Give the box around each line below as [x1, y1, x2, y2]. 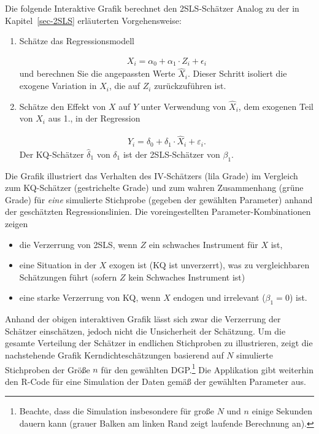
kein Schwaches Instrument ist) [128, 270, 245, 283]
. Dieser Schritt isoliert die [188, 67, 287, 80]
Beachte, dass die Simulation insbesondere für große [19, 405, 214, 417]
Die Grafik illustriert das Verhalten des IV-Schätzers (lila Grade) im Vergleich [5, 169, 298, 182]
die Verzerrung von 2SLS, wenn [19, 238, 137, 250]
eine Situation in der [19, 258, 97, 271]
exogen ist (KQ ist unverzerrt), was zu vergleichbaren [109, 258, 310, 271]
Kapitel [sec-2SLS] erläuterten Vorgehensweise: [5, 14, 182, 26]
